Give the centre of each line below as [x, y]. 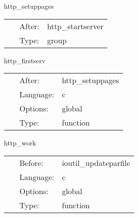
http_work [20, 143]
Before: [32, 163]
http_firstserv [25, 60]
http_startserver [75, 26]
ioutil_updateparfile [96, 163]
